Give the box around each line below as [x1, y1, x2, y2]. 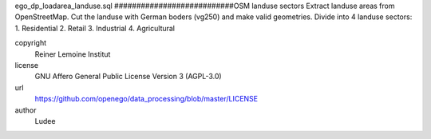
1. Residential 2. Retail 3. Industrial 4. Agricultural [14, 23, 176, 33]
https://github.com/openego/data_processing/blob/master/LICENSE [34, 94, 259, 104]
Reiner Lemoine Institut [34, 49, 111, 59]
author [14, 105, 37, 115]
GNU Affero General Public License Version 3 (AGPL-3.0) [34, 72, 223, 81]
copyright [14, 38, 47, 48]
